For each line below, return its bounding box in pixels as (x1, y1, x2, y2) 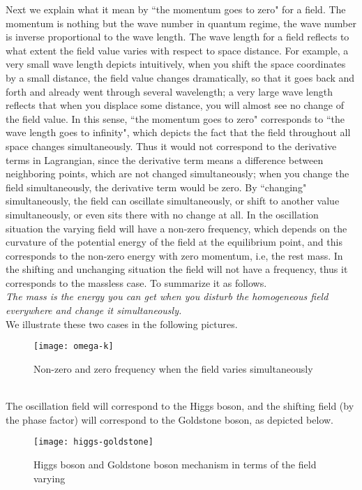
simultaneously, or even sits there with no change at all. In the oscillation (6, 207, 319, 221)
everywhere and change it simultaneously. (6, 303, 182, 318)
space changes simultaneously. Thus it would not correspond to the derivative (6, 138, 337, 153)
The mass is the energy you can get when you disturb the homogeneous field (6, 289, 329, 304)
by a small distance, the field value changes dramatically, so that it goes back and (6, 70, 355, 84)
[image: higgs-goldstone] (33, 437, 153, 447)
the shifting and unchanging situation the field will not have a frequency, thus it (6, 262, 348, 276)
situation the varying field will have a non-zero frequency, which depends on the (6, 221, 347, 235)
